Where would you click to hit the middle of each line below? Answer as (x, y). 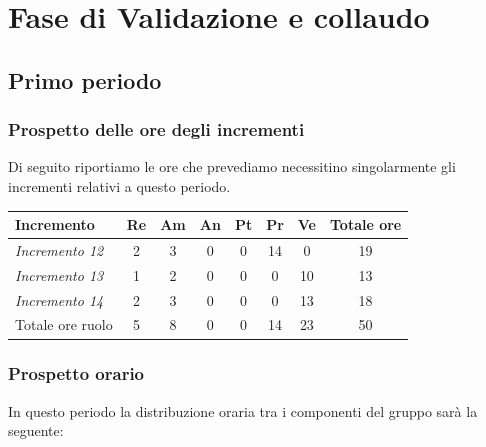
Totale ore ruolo (64, 324)
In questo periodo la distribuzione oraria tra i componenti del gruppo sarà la (243, 410)
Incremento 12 (59, 249)
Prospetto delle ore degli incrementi (156, 129)
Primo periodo (85, 79)
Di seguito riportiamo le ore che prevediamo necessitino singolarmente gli (232, 166)
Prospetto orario (76, 373)
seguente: (36, 430)
